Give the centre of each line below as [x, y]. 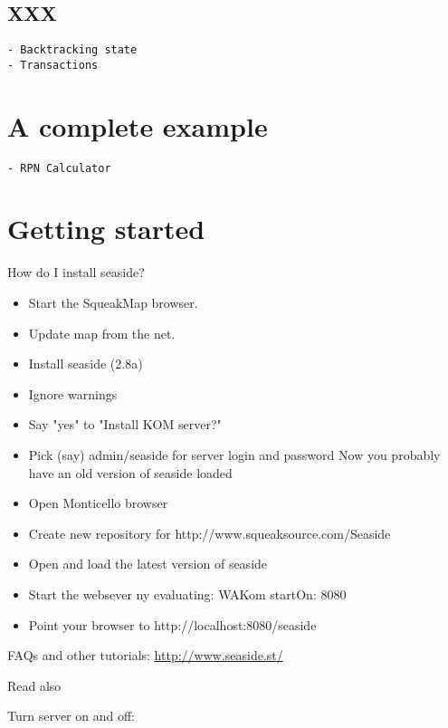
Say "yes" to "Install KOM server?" [125, 424]
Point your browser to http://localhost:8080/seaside [172, 624]
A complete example [138, 125]
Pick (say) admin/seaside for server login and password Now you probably [234, 454]
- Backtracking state [72, 50]
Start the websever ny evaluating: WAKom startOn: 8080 [187, 594]
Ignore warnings [73, 393]
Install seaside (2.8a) [86, 364]
